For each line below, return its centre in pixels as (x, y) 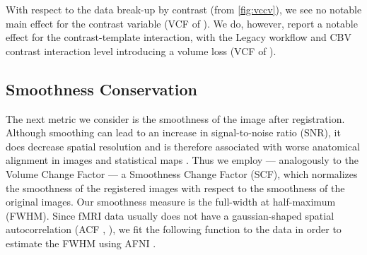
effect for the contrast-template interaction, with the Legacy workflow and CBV (179, 37)
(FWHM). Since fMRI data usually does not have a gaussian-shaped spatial (170, 215)
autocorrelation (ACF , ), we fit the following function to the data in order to (174, 229)
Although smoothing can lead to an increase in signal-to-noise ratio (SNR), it (173, 132)
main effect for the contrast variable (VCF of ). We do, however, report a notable (182, 23)
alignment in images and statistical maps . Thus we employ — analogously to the (182, 160)
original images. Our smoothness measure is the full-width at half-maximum (171, 202)
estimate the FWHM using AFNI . (81, 243)
